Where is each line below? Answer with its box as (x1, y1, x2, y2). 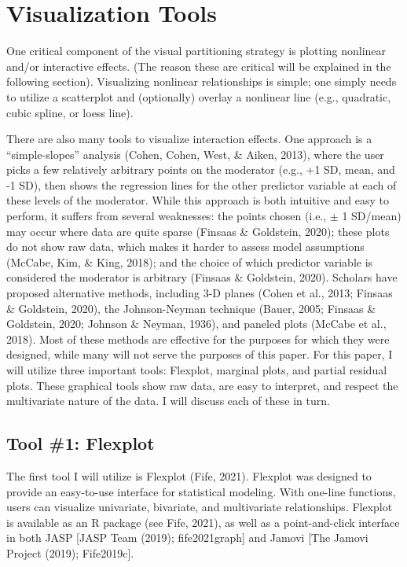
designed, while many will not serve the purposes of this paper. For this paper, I (6, 346, 393, 363)
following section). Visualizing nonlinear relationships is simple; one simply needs (6, 73, 397, 90)
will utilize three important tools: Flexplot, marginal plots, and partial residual (6, 362, 387, 377)
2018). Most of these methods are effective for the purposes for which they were (6, 330, 390, 347)
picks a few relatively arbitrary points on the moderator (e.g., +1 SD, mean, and (6, 161, 395, 178)
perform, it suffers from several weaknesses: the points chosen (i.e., (6, 208, 327, 224)
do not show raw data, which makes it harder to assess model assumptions (6, 238, 365, 255)
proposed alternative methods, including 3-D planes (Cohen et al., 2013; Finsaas (6, 285, 393, 301)
